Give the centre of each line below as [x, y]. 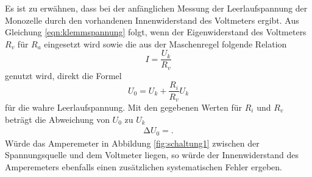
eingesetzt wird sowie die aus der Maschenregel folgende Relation [165, 43]
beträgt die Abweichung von [57, 119]
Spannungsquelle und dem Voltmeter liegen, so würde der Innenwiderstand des [152, 155]
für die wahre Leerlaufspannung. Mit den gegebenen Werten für [124, 107]
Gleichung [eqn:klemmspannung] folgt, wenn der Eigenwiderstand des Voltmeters [156, 32]
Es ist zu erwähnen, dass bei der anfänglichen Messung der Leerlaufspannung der [156, 8]
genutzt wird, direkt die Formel [63, 75]
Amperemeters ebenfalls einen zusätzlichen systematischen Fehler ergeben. [144, 166]
